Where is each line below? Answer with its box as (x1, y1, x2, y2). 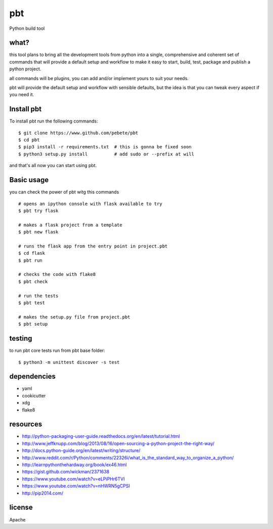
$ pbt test (18, 300, 45, 306)
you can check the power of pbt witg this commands (9, 189, 119, 195)
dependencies (9, 372, 56, 381)
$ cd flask (18, 251, 45, 256)
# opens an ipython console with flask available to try (18, 200, 163, 207)
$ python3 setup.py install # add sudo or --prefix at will (18, 151, 195, 157)
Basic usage (9, 176, 49, 184)
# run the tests (18, 293, 59, 299)
